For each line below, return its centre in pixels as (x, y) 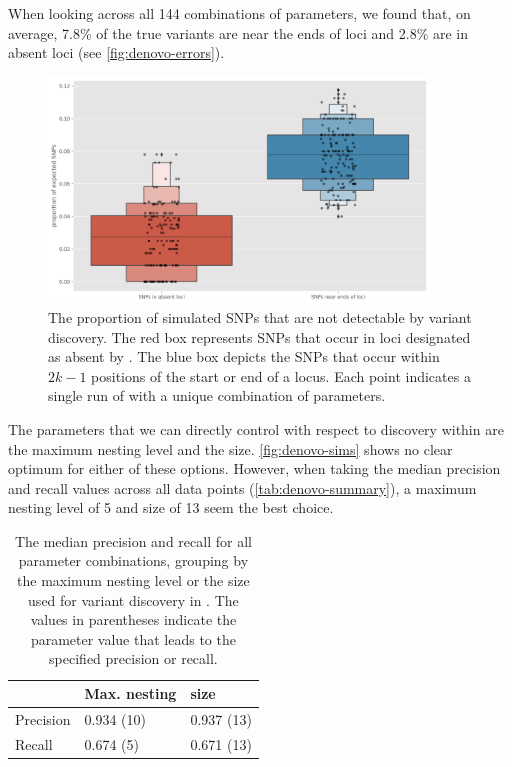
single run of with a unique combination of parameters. (217, 395)
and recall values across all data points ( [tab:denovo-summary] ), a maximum (242, 487)
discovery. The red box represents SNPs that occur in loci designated (259, 336)
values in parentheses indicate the (133, 619)
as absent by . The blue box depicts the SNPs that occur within (244, 356)
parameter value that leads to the (133, 638)
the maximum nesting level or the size (133, 580)
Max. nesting (130, 693)
